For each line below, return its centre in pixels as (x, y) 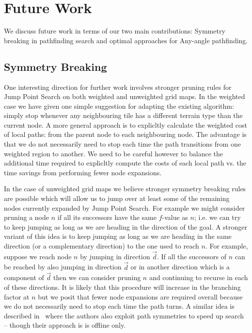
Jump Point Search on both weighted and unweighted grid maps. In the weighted (125, 96)
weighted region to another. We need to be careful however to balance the (114, 153)
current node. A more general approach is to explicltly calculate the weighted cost (126, 125)
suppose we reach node (38, 256)
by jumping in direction (115, 256)
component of (24, 277)
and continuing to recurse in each (198, 277)
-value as (175, 217)
